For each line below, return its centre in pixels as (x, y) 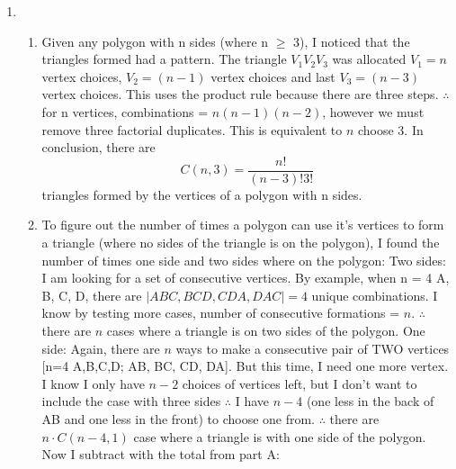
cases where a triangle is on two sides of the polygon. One (266, 330)
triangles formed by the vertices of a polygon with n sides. (202, 194)
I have (252, 401)
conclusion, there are (98, 147)
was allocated (369, 59)
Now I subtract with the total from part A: (161, 454)
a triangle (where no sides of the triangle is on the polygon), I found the (241, 242)
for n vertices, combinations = (125, 111)
